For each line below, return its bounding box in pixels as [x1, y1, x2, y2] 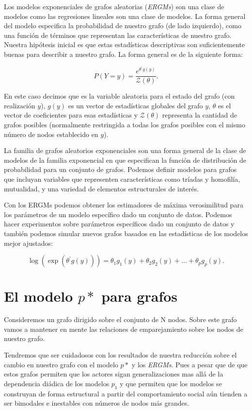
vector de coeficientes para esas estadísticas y [4, 110, 138, 120]
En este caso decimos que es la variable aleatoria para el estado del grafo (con [4, 91, 235, 101]
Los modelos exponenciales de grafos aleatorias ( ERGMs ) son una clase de [4, 1, 224, 11]
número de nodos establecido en [4, 129, 98, 139]
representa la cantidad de [162, 110, 237, 120]
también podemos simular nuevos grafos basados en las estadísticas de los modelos [4, 228, 248, 238]
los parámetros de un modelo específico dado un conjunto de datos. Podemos [4, 209, 232, 219]
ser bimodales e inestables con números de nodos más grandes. [4, 398, 189, 408]
